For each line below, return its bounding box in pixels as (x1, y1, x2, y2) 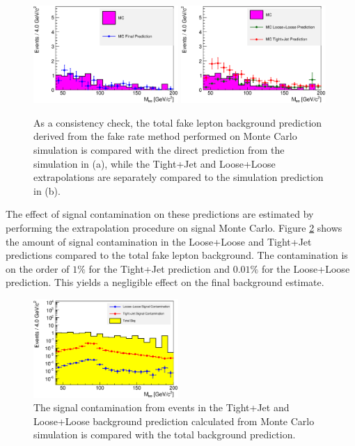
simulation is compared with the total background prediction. (33, 427, 296, 442)
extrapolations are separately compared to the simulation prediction (33, 170, 324, 184)
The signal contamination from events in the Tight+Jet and (33, 400, 290, 415)
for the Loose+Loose (261, 261, 350, 276)
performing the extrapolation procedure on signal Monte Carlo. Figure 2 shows (6, 220, 342, 234)
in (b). (33, 183, 61, 198)
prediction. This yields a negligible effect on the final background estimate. (6, 275, 324, 289)
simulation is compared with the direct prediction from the (33, 142, 285, 157)
